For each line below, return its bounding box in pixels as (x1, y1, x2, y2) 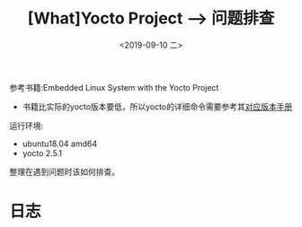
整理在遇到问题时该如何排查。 (9, 166, 120, 177)
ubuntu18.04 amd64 (22, 138, 98, 149)
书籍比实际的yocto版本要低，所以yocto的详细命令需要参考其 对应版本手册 (22, 100, 293, 112)
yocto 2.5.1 (22, 147, 63, 158)
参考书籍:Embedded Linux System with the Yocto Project (9, 82, 219, 92)
